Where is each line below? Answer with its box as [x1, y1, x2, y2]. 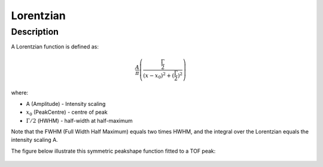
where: [11, 89, 29, 96]
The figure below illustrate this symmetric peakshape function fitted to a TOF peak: [11, 147, 216, 154]
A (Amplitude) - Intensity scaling [26, 100, 106, 107]
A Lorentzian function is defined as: [11, 43, 99, 50]
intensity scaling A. [11, 136, 58, 144]
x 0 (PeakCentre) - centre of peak [26, 108, 108, 117]
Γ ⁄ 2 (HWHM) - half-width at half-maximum [26, 117, 133, 124]
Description [11, 26, 59, 37]
